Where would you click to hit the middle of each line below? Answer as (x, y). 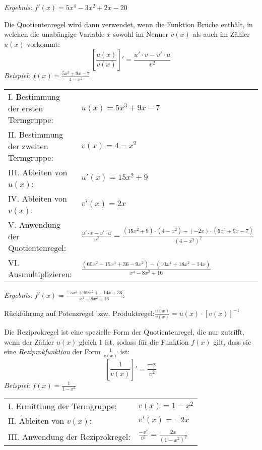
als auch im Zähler (221, 34)
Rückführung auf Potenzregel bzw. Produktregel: (79, 313)
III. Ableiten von (38, 172)
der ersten (26, 108)
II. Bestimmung (36, 134)
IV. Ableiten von (38, 198)
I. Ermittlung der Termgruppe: (63, 406)
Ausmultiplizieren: (40, 274)
